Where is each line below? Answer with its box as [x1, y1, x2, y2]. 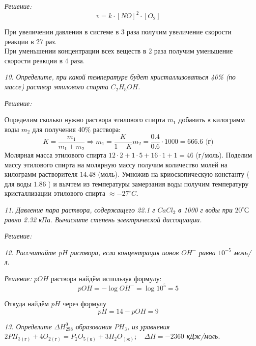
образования [75, 321, 112, 331]
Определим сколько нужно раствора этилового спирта [4, 114, 165, 125]
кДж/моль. [186, 331, 220, 341]
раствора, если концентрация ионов [70, 247, 179, 257]
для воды [4, 178, 31, 188]
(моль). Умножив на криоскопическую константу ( [98, 169, 250, 179]
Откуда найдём [4, 298, 49, 308]
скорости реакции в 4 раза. [4, 55, 85, 65]
